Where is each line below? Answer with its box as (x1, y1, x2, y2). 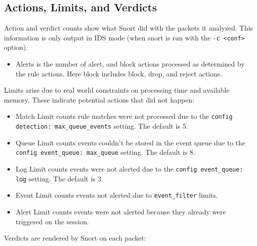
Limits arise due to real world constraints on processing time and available (4, 85, 230, 95)
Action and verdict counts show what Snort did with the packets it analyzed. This (4, 23, 253, 33)
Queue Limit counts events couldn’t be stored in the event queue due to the (15, 137, 246, 147)
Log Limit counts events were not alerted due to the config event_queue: (15, 163, 243, 174)
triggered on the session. (15, 216, 89, 226)
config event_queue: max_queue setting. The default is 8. (15, 147, 195, 157)
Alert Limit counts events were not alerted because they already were (15, 206, 226, 216)
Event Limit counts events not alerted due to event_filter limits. (15, 190, 218, 200)
